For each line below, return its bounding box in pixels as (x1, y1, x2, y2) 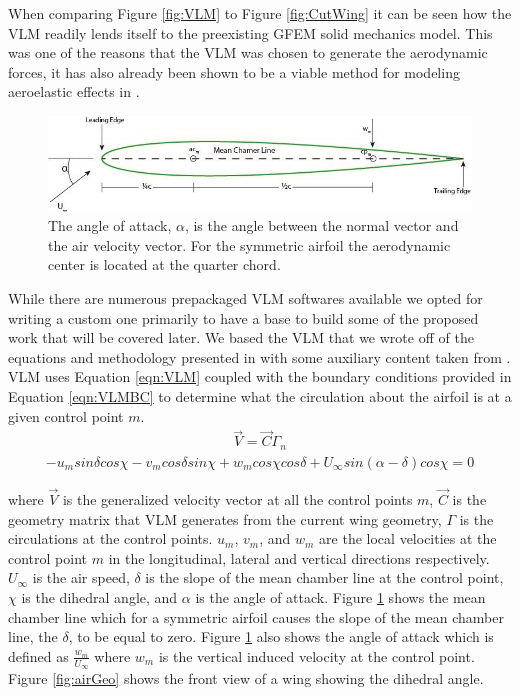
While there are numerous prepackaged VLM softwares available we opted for (8, 288, 483, 308)
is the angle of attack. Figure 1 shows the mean (195, 587, 486, 608)
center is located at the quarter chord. (48, 254, 281, 275)
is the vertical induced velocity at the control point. (158, 645, 475, 666)
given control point (8, 405, 124, 426)
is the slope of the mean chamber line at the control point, (145, 567, 504, 588)
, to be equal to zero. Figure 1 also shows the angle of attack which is (68, 626, 494, 647)
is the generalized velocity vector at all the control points (62, 489, 413, 510)
